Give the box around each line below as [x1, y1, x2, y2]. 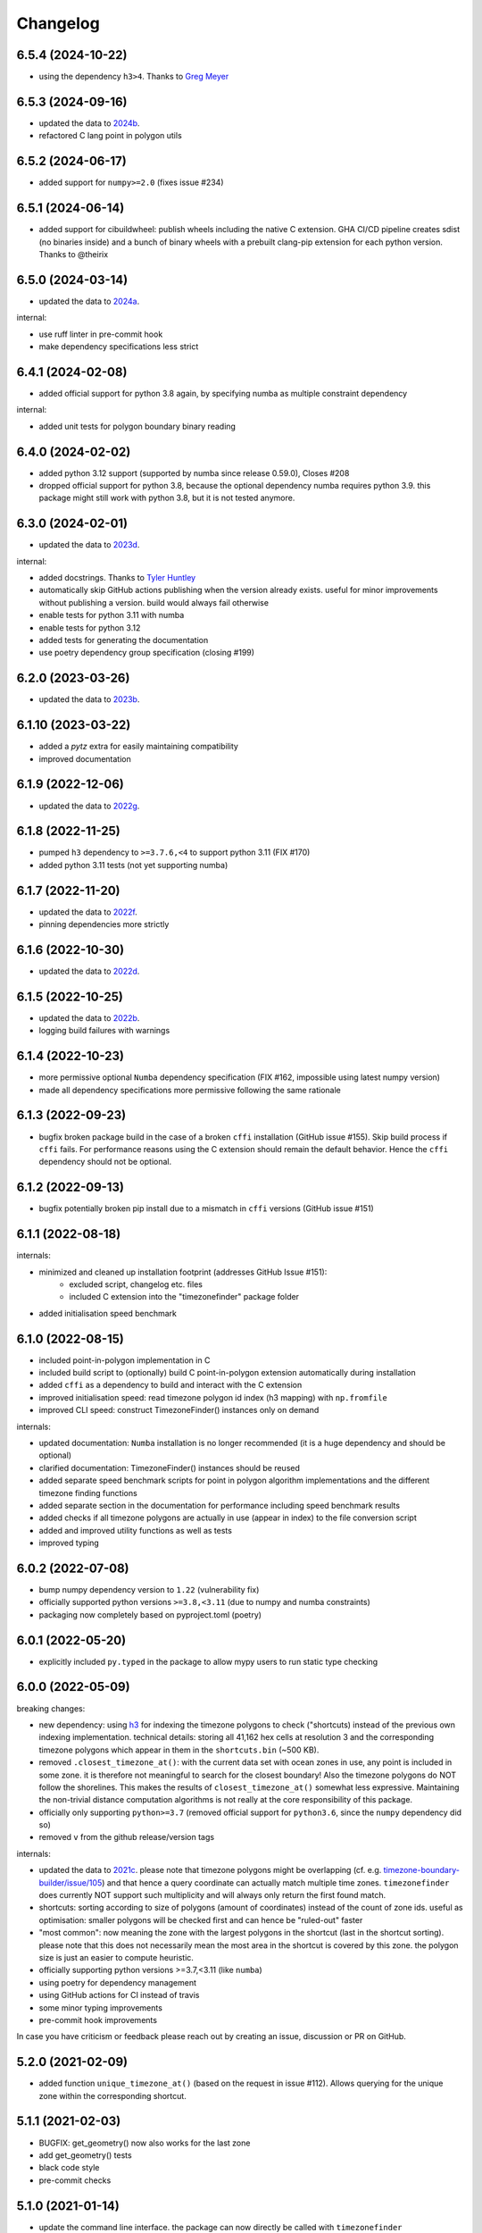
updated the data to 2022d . [38, 966, 140, 977]
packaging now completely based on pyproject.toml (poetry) [38, 1609, 262, 1620]
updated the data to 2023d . [38, 539, 140, 550]
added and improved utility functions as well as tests [38, 1525, 232, 1535]
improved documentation [38, 753, 131, 764]
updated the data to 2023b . [38, 694, 140, 705]
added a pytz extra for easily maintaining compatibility [38, 741, 238, 752]
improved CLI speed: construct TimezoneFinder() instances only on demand [38, 1405, 320, 1416]
